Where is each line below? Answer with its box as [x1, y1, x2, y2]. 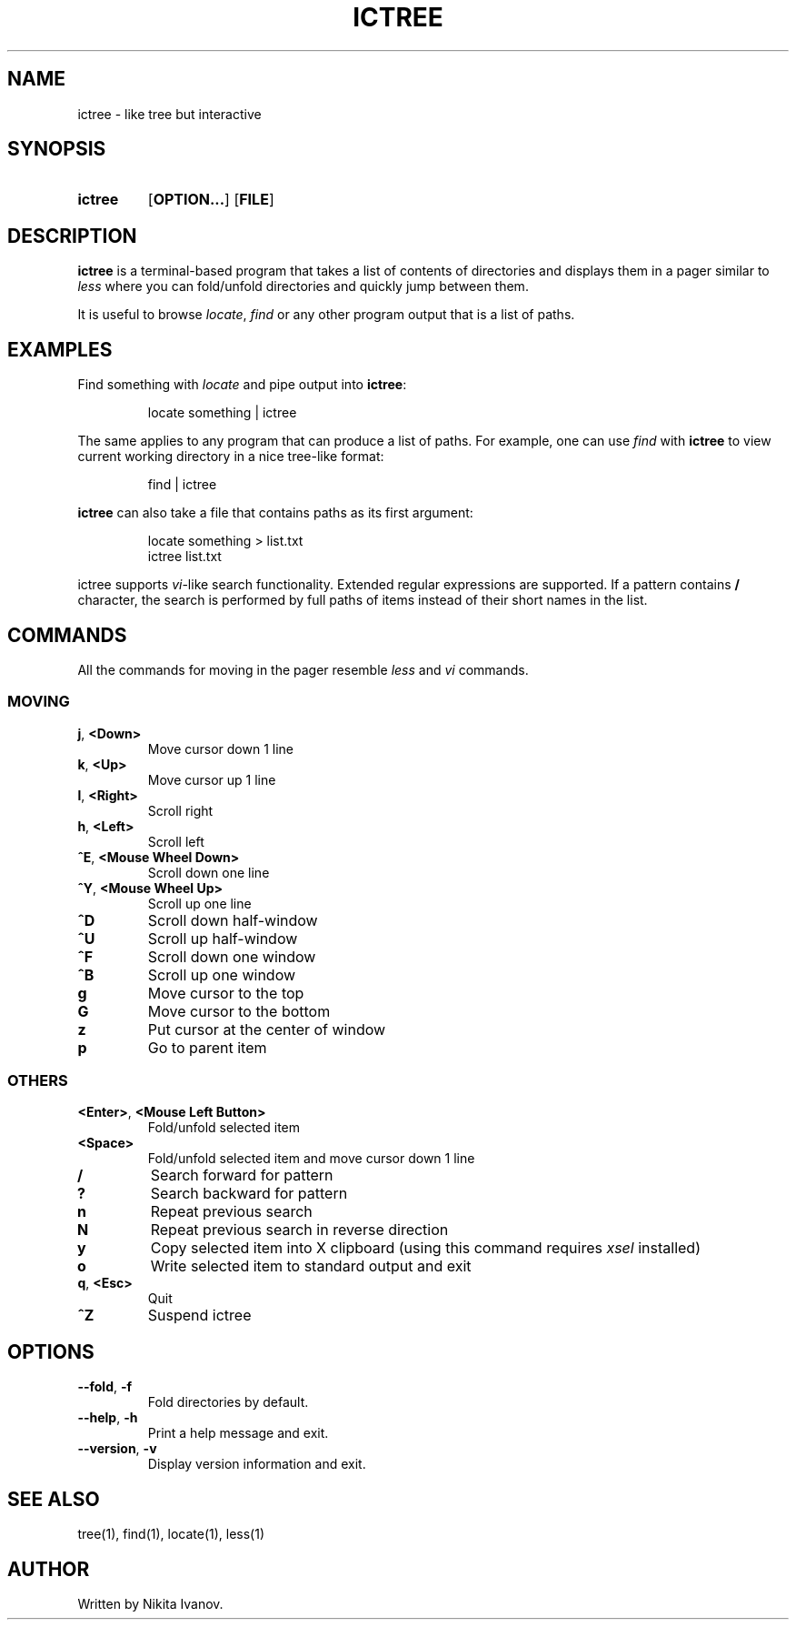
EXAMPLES [7, 337, 113, 361]
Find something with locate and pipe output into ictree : [77, 377, 407, 393]
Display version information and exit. [147, 1456, 366, 1472]
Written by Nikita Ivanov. [77, 1596, 224, 1612]
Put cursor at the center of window [147, 1019, 386, 1039]
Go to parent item [147, 1038, 267, 1057]
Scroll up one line [147, 895, 252, 911]
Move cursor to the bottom [147, 1001, 331, 1020]
